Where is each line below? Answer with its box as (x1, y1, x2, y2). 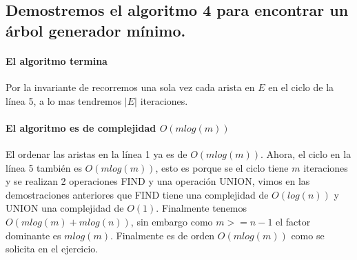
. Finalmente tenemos (156, 201, 247, 215)
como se (291, 228, 325, 242)
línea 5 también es (6, 160, 82, 174)
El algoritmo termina (6, 53, 108, 68)
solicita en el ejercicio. (6, 241, 99, 256)
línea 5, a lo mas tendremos (6, 93, 122, 108)
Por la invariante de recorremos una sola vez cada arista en (6, 79, 255, 94)
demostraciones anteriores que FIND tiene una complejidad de (6, 187, 269, 201)
